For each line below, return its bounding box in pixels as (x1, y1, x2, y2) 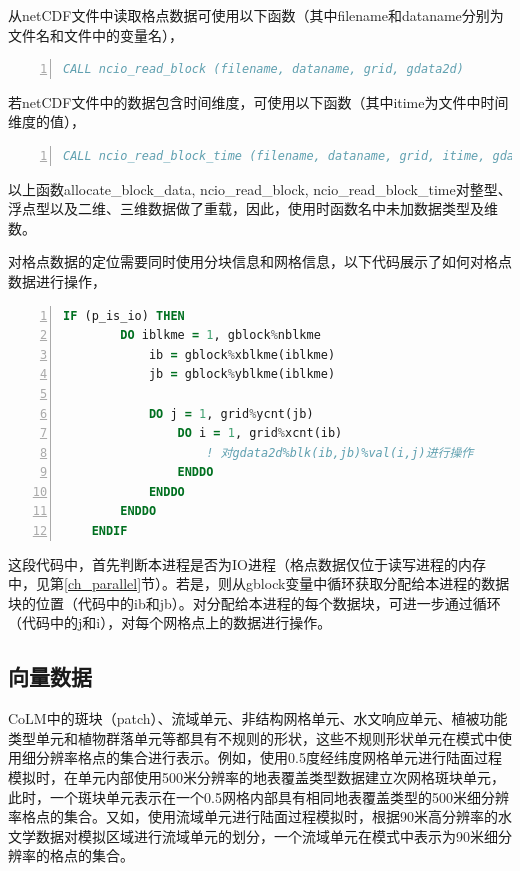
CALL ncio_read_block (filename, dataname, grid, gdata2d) (63, 62, 464, 77)
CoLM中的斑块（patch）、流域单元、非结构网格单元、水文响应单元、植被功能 (8, 708, 508, 729)
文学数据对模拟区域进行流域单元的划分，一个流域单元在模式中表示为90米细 (8, 825, 498, 846)
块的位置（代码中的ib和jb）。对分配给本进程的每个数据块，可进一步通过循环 (8, 592, 501, 613)
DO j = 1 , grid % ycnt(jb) (148, 406, 314, 421)
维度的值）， (8, 111, 85, 132)
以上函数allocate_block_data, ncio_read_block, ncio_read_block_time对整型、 (8, 178, 512, 199)
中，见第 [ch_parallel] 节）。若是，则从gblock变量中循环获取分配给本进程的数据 (8, 573, 510, 594)
